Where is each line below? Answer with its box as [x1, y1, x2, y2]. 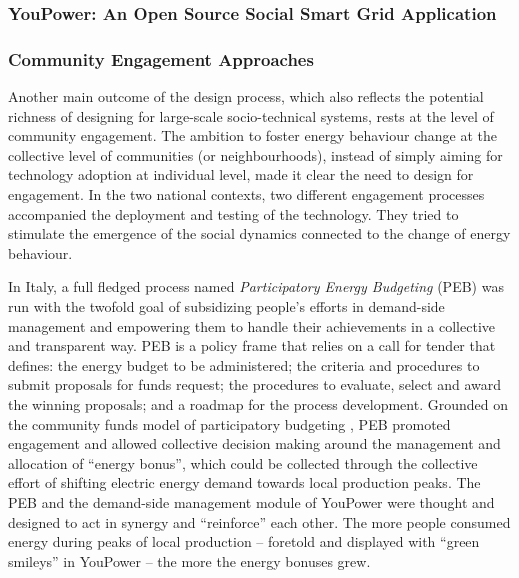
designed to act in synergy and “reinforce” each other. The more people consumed [8, 511, 511, 532]
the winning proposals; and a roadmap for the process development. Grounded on [8, 393, 508, 414]
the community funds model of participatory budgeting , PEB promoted [8, 413, 451, 434]
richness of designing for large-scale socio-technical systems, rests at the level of [8, 105, 494, 126]
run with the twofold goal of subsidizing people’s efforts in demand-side [8, 296, 445, 316]
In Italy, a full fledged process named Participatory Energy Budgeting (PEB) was [8, 276, 504, 297]
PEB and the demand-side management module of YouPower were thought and [8, 491, 495, 512]
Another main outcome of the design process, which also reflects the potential [8, 86, 484, 107]
